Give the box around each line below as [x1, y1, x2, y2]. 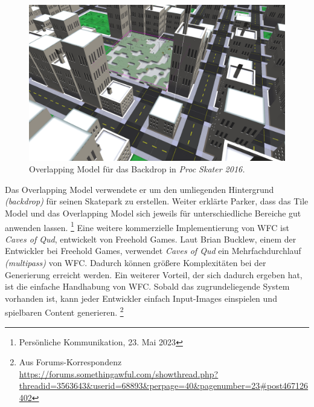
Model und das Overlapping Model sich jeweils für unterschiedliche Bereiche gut [5, 206, 301, 219]
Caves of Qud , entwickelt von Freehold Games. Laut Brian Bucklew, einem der [5, 232, 296, 245]
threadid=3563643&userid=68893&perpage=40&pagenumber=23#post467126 [19, 379, 309, 392]
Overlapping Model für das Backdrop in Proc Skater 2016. [29, 163, 245, 175]
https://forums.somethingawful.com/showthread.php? [19, 367, 219, 380]
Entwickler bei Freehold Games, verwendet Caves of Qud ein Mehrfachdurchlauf [5, 244, 301, 257]
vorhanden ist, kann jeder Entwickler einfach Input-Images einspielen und [5, 291, 277, 304]
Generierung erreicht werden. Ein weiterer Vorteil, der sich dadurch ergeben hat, [5, 268, 303, 281]
